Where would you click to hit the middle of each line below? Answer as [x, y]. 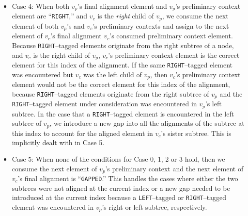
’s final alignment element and [122, 6]
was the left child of [113, 74]
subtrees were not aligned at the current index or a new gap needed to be [121, 188]
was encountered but [42, 74]
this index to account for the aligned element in [82, 133]
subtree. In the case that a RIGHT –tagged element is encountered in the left [123, 113]
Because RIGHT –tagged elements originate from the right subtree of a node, [123, 45]
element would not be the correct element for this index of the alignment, [121, 84]
